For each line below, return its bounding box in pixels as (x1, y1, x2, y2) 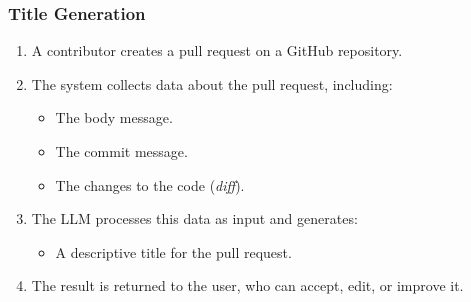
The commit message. (55, 141, 188, 161)
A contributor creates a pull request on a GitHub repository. (31, 40, 403, 61)
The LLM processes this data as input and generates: (31, 208, 358, 229)
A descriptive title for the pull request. (55, 241, 292, 262)
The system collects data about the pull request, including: (31, 73, 393, 94)
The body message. (55, 107, 173, 128)
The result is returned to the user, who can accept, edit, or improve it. (31, 275, 464, 296)
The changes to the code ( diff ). (55, 174, 245, 195)
